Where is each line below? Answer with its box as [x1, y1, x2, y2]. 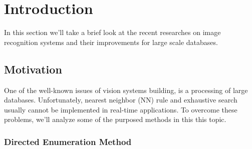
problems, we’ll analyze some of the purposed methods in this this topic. [4, 114, 226, 124]
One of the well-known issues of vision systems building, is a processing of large [4, 84, 248, 95]
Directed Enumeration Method [4, 135, 132, 147]
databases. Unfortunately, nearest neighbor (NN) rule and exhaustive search [4, 94, 237, 105]
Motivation [4, 61, 62, 76]
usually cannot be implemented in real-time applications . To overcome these [4, 104, 237, 114]
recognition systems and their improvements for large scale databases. [4, 36, 218, 47]
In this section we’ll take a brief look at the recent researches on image [4, 27, 221, 37]
